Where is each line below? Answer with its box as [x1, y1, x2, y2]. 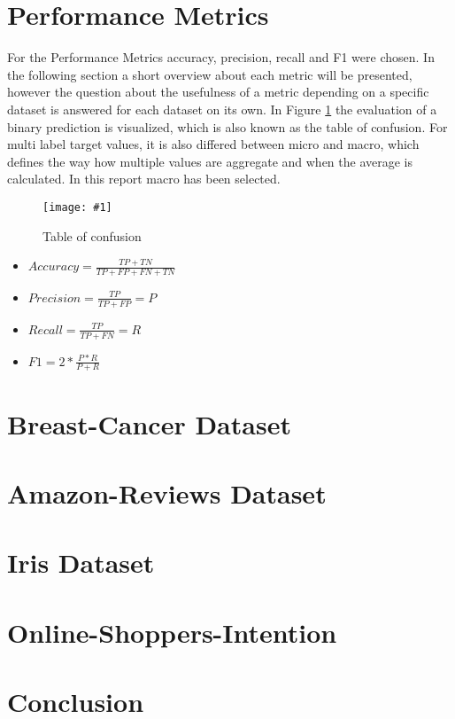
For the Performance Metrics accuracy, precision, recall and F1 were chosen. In [7, 48, 435, 66]
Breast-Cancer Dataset [7, 405, 291, 442]
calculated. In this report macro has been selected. [7, 169, 281, 188]
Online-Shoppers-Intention [7, 613, 337, 650]
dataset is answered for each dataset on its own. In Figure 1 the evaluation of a [7, 99, 437, 118]
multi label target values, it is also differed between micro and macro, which [7, 135, 420, 153]
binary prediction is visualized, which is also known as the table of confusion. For [7, 117, 448, 136]
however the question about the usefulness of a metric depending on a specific [7, 82, 429, 101]
